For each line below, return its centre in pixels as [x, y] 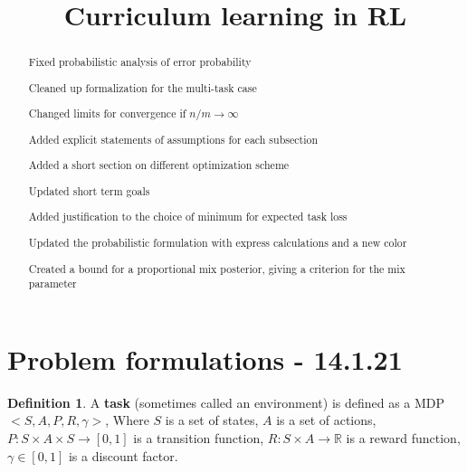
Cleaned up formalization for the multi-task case [143, 87]
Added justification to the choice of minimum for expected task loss [188, 217]
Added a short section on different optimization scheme [159, 165]
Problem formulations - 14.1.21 [205, 359]
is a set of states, [212, 420]
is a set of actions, [326, 420]
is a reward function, [403, 437]
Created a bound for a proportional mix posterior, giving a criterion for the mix [217, 268]
